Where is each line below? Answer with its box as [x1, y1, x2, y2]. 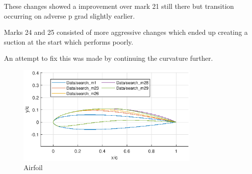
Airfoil [24, 162, 43, 173]
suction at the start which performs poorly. [4, 36, 133, 47]
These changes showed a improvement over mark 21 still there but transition [4, 1, 234, 11]
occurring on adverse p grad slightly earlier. [4, 10, 135, 21]
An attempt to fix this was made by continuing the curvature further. [4, 53, 213, 63]
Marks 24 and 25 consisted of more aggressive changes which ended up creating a [4, 27, 248, 37]
